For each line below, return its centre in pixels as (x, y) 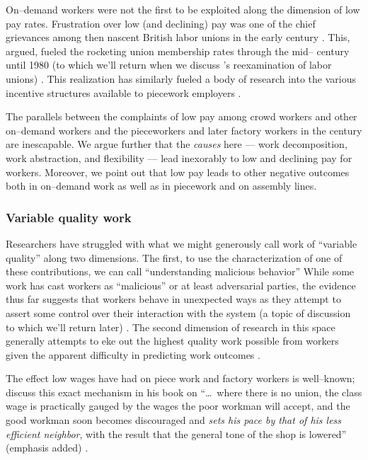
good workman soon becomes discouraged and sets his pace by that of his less (174, 420)
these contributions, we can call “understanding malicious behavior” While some (180, 271)
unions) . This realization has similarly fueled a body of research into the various (181, 78)
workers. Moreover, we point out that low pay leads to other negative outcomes (178, 172)
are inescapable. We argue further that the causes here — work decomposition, (177, 144)
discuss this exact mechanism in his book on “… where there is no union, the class (184, 392)
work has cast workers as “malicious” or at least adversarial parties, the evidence (181, 285)
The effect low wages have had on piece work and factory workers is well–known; (180, 378)
